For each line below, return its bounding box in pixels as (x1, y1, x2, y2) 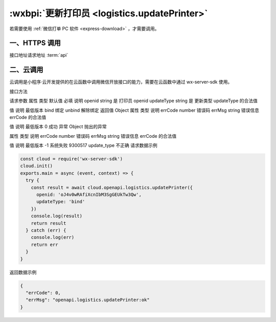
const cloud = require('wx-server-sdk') (20, 156, 123, 162)
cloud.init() (20, 163, 53, 169)
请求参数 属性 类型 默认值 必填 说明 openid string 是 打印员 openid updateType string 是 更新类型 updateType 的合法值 (9, 97, 258, 104)
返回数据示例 (9, 269, 37, 275)
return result (31, 220, 66, 226)
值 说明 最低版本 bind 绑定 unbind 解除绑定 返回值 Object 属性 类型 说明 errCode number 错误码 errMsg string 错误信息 (9, 107, 259, 113)
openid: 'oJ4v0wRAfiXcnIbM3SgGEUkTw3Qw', (36, 192, 142, 197)
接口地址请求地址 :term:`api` (9, 52, 68, 58)
